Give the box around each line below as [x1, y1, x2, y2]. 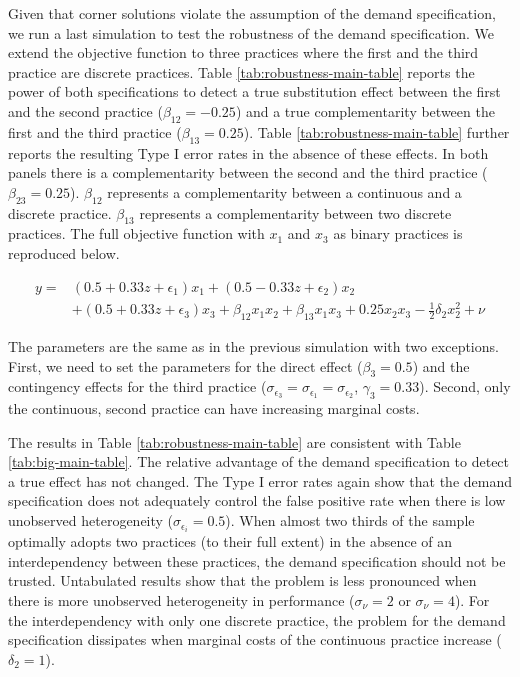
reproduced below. [8, 242, 120, 263]
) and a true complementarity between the [235, 100, 495, 121]
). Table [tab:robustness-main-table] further [243, 121, 510, 142]
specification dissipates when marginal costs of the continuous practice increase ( [8, 629, 502, 650]
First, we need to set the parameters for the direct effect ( [8, 355, 363, 376]
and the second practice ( [8, 100, 163, 121]
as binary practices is [333, 223, 463, 244]
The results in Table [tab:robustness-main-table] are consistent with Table [8, 431, 461, 452]
